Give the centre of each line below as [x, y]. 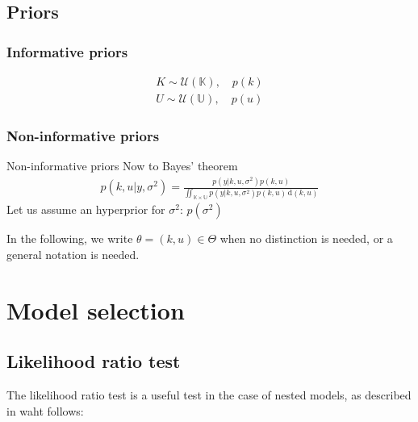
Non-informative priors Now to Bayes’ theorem [122, 166]
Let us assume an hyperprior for [86, 209]
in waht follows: [45, 410]
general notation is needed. [73, 255]
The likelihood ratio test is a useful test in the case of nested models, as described [209, 395]
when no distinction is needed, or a [306, 238]
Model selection [96, 309]
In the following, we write [70, 238]
